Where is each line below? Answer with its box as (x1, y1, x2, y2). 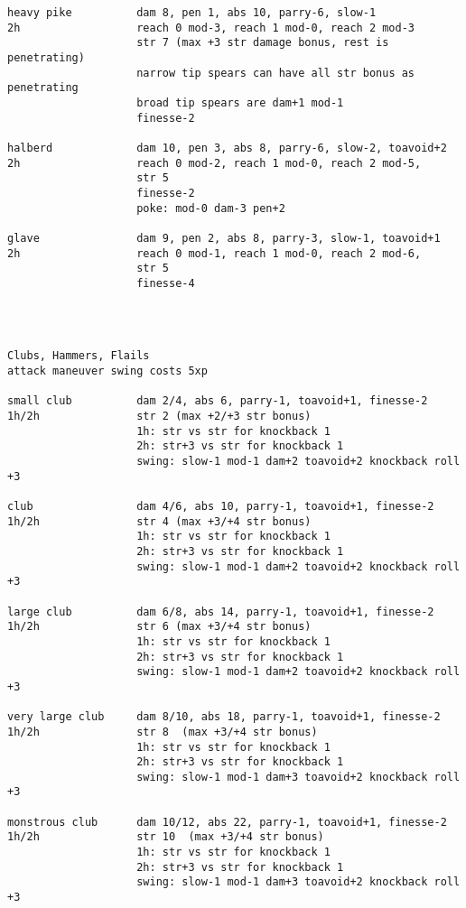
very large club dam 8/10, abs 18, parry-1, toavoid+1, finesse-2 (7, 710, 441, 724)
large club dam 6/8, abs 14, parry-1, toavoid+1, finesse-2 (7, 605, 434, 618)
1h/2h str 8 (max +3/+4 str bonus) (7, 725, 318, 738)
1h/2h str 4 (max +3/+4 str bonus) (7, 514, 312, 528)
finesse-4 (136, 276, 195, 290)
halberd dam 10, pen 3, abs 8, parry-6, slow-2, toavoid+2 (7, 141, 447, 154)
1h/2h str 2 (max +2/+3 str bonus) (7, 410, 312, 423)
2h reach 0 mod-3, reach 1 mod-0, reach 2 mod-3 (7, 21, 415, 34)
